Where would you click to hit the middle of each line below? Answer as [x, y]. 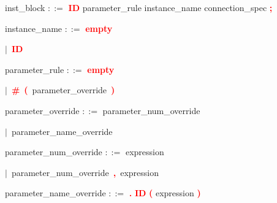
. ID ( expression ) [165, 193]
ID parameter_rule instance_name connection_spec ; [170, 7]
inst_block [25, 7]
